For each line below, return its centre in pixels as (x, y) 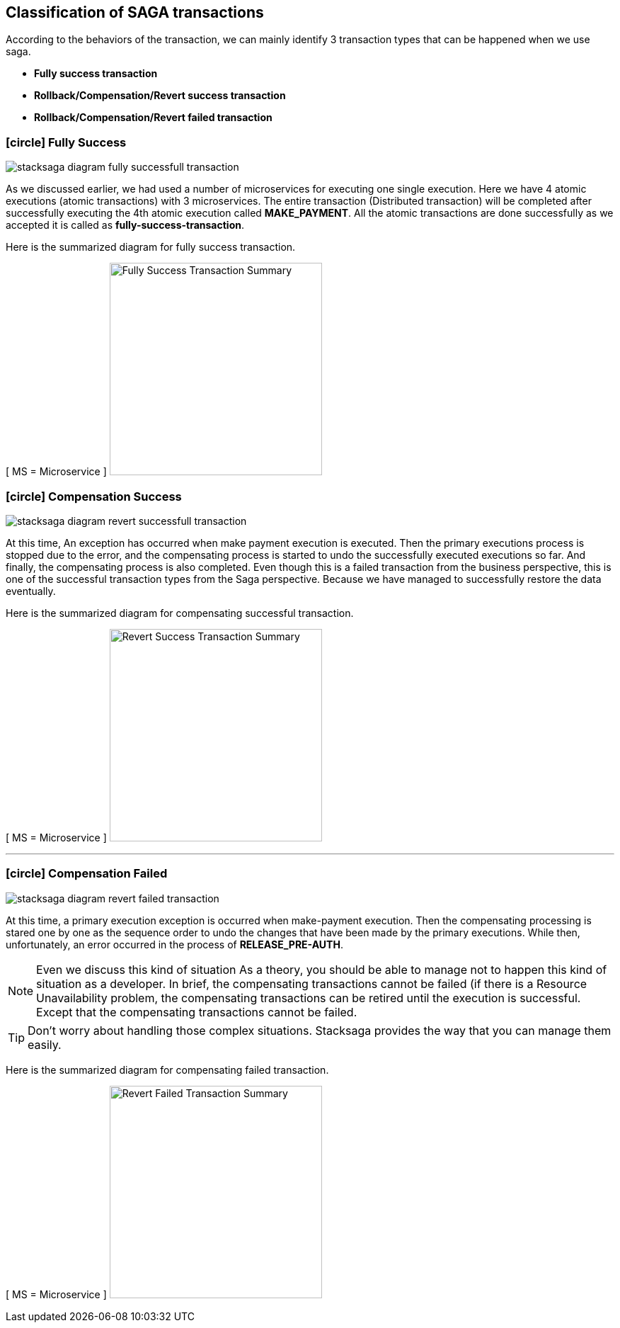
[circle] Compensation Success (94, 496)
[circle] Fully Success (66, 142)
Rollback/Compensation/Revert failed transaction (153, 118)
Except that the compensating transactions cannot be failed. (197, 1012)
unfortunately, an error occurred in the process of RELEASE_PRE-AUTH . (174, 944)
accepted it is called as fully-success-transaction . (125, 225)
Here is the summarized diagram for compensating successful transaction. (180, 613)
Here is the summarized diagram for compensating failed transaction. (167, 1069)
